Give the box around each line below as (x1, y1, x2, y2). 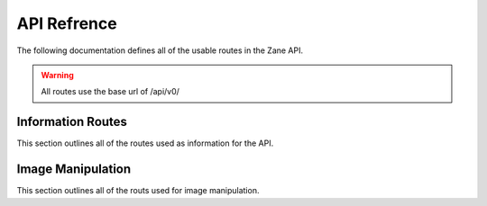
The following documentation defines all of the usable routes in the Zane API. (16, 45, 304, 56)
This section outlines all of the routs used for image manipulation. (16, 185, 260, 196)
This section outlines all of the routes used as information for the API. (16, 138, 274, 148)
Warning (41, 69, 74, 80)
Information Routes (16, 114, 128, 130)
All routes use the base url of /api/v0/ (41, 86, 180, 97)
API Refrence (16, 13, 117, 33)
